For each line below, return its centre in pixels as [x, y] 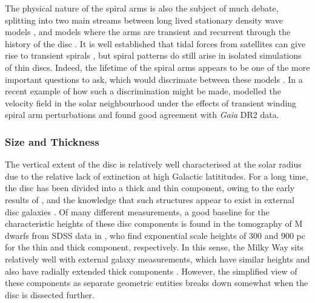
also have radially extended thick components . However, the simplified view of [151, 271]
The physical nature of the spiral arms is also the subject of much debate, [142, 8]
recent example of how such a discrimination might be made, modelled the [143, 91]
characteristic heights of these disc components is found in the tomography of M [154, 223]
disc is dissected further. [50, 294]
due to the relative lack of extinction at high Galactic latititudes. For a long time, [157, 176]
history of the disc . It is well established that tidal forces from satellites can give [155, 43]
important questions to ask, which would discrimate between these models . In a [154, 79]
